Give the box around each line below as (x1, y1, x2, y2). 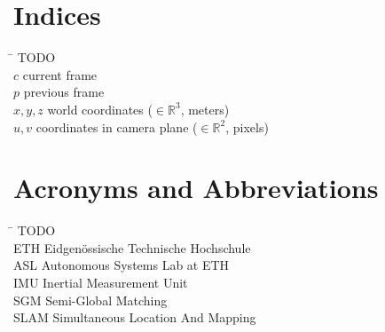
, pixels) (225, 117, 269, 136)
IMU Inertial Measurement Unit (13, 273, 188, 291)
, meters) (180, 99, 230, 118)
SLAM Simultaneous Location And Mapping (13, 308, 256, 327)
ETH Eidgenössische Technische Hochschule (13, 238, 251, 257)
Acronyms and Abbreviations (13, 170, 379, 206)
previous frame (23, 83, 105, 101)
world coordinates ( (47, 99, 153, 118)
